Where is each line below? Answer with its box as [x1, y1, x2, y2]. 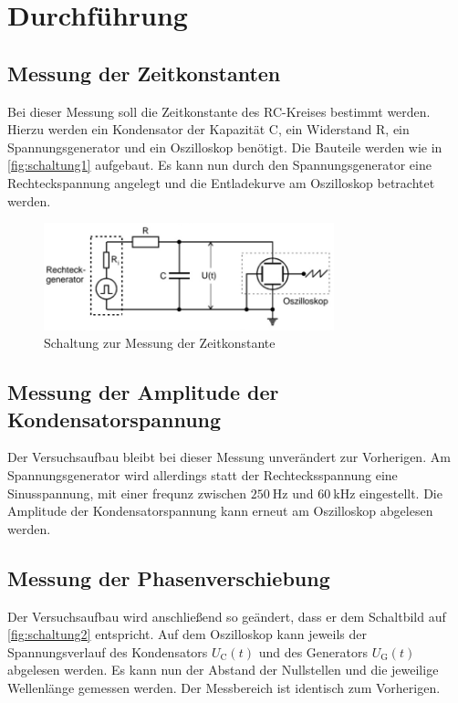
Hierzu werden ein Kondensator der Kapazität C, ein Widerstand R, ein [7, 120, 410, 139]
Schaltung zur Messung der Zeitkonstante [44, 333, 276, 352]
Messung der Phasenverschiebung [7, 563, 330, 592]
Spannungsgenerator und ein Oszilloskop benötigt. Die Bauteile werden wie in [7, 137, 442, 156]
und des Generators [258, 642, 368, 661]
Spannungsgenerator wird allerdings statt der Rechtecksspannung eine [7, 466, 398, 485]
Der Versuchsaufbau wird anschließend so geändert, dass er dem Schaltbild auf [7, 606, 446, 625]
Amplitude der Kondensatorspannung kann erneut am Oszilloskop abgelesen [7, 501, 433, 520]
